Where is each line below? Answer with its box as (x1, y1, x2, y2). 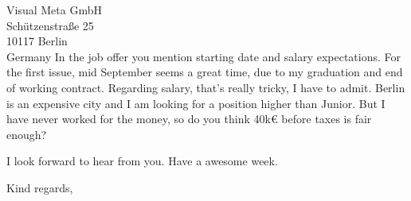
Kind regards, (6, 179, 73, 195)
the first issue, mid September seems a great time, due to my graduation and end (6, 64, 403, 80)
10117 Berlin (6, 33, 68, 49)
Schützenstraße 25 (6, 17, 94, 33)
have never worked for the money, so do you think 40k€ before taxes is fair (6, 110, 372, 127)
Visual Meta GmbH (6, 2, 102, 17)
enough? (6, 126, 47, 142)
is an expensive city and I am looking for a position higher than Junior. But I (6, 95, 386, 111)
